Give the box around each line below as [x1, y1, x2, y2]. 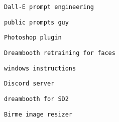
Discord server [4, 80, 55, 87]
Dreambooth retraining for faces [4, 49, 115, 56]
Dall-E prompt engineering [4, 3, 94, 10]
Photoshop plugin [4, 34, 62, 41]
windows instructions [4, 64, 76, 72]
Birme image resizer [4, 110, 73, 118]
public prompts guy [4, 18, 69, 26]
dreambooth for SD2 [4, 95, 69, 102]
